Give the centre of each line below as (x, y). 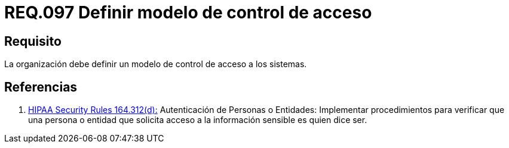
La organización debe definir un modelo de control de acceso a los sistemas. (156, 64)
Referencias (41, 87)
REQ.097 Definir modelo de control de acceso (188, 12)
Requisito (33, 41)
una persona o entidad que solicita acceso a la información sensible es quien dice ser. (198, 120)
